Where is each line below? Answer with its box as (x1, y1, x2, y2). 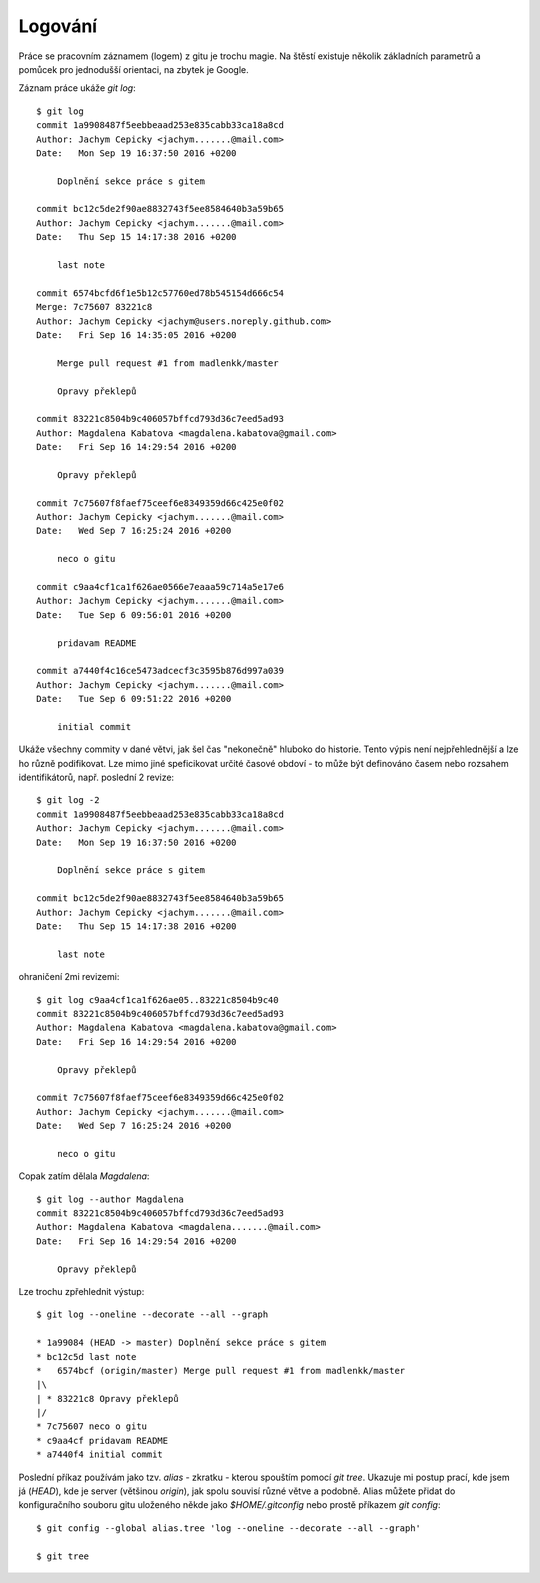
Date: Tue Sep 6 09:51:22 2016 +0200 (36, 693, 232, 705)
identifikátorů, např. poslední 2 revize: (18, 771, 175, 784)
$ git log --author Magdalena (36, 1193, 185, 1205)
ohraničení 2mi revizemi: (18, 971, 120, 983)
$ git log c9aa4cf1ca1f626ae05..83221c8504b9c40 (36, 994, 279, 1005)
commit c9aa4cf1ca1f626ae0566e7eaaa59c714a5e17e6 (36, 581, 285, 592)
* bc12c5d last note (36, 1351, 137, 1362)
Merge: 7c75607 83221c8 (36, 301, 153, 313)
